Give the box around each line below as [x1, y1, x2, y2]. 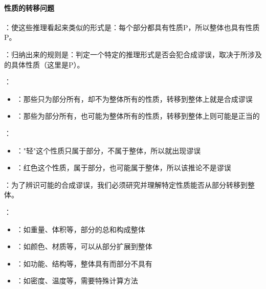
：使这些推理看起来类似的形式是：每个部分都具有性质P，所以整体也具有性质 [4, 21, 260, 32]
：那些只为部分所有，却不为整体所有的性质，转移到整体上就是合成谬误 [16, 93, 253, 104]
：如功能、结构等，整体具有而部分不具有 [16, 258, 152, 269]
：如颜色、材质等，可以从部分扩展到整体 [16, 241, 152, 252]
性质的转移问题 [4, 2, 54, 13]
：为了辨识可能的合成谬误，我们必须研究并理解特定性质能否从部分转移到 [4, 179, 248, 190]
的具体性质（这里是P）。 [4, 59, 84, 70]
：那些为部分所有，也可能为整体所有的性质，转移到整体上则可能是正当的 [16, 110, 260, 121]
